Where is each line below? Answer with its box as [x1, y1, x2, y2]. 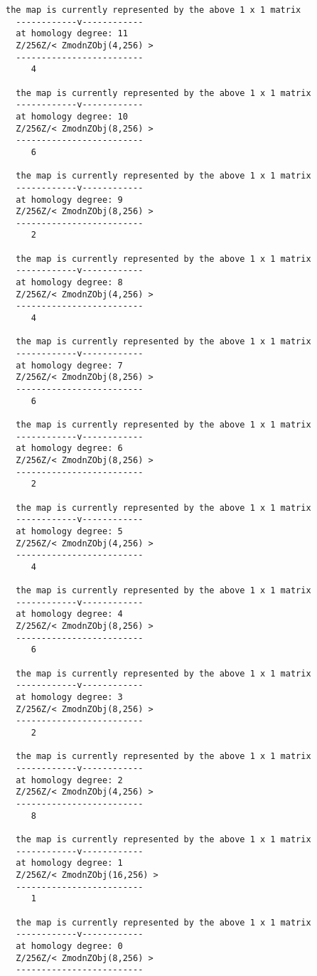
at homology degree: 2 [16, 775, 123, 785]
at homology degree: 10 [16, 111, 128, 122]
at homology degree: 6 [16, 443, 123, 454]
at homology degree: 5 [16, 526, 123, 536]
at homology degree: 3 [16, 692, 123, 703]
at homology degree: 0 [16, 940, 123, 951]
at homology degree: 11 [16, 28, 128, 39]
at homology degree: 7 [16, 360, 123, 371]
